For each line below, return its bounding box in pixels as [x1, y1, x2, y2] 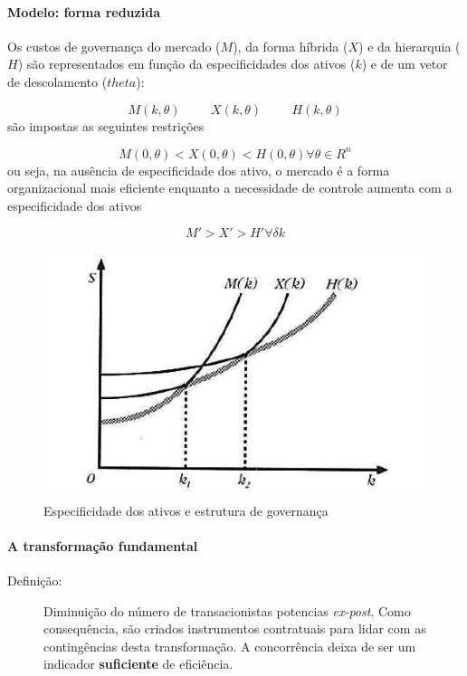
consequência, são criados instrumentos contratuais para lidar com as [43, 619, 426, 638]
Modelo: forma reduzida [7, 2, 160, 21]
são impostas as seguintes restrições [7, 116, 205, 135]
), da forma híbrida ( [233, 36, 348, 55]
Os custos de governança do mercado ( [7, 36, 221, 55]
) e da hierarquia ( [358, 36, 461, 55]
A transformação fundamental [7, 536, 198, 555]
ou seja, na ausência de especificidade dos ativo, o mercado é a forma [7, 160, 390, 179]
